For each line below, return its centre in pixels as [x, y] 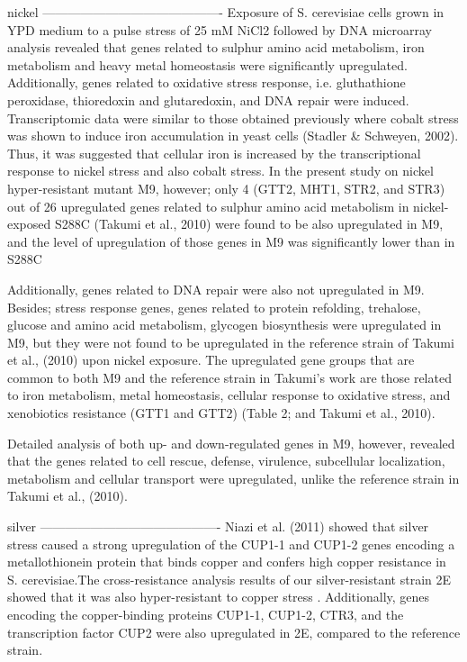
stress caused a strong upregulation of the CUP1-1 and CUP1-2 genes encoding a [231, 544]
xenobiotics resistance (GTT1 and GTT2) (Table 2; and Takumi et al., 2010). [221, 413]
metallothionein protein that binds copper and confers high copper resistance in [227, 562]
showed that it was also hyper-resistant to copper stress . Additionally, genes [219, 597]
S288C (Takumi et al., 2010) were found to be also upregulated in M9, [249, 224]
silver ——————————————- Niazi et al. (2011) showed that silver [218, 526]
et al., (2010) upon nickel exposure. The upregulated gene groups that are [211, 360]
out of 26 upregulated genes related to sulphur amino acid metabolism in [208, 206]
